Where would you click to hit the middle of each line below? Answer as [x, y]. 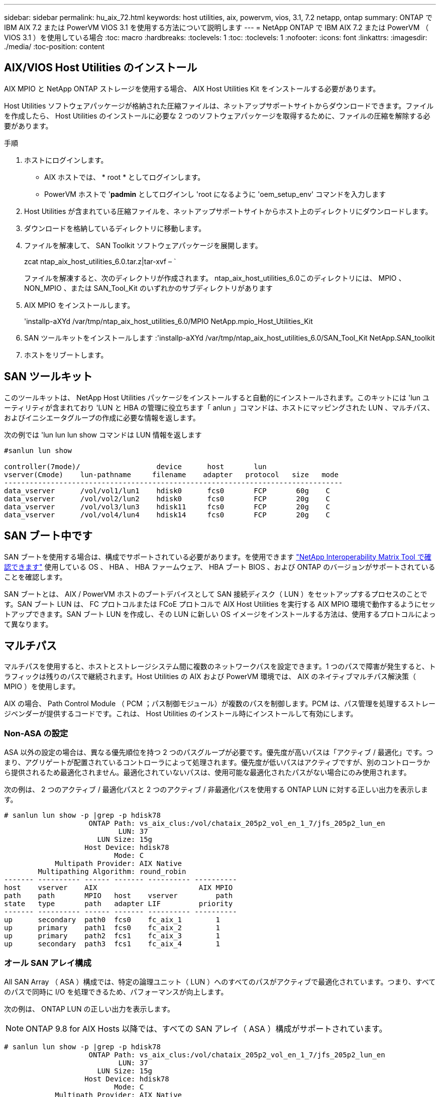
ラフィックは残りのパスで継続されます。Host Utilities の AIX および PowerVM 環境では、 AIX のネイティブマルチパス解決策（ [210, 677]
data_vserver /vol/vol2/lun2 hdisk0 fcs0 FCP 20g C [167, 499]
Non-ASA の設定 [36, 733]
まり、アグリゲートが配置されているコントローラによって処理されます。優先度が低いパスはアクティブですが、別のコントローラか [217, 762]
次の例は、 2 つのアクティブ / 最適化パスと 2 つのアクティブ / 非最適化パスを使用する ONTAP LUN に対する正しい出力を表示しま [216, 790]
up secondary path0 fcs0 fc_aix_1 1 [112, 920]
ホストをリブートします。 [66, 355]
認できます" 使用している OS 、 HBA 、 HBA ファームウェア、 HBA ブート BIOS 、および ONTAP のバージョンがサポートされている [220, 567]
